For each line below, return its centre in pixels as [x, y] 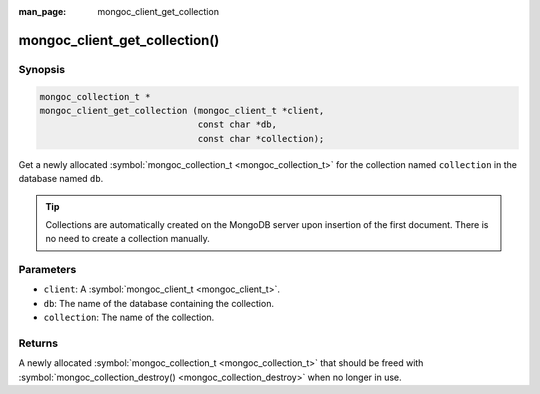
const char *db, [237, 124]
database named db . [61, 179]
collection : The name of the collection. [129, 317]
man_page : [42, 11]
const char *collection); [261, 138]
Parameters [47, 270]
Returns [38, 343]
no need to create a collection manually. [127, 239]
